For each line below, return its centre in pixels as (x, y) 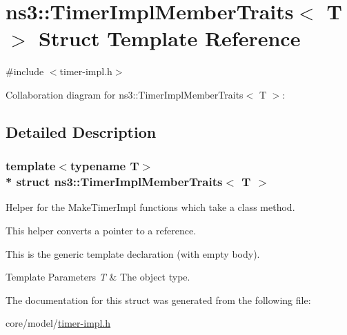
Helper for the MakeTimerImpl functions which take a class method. (150, 207)
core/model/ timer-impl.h (58, 323)
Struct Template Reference (170, 38)
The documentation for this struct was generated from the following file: (158, 300)
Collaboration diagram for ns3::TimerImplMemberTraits (125, 94)
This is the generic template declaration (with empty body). (133, 253)
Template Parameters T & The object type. (98, 277)
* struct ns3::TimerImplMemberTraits (114, 182)
